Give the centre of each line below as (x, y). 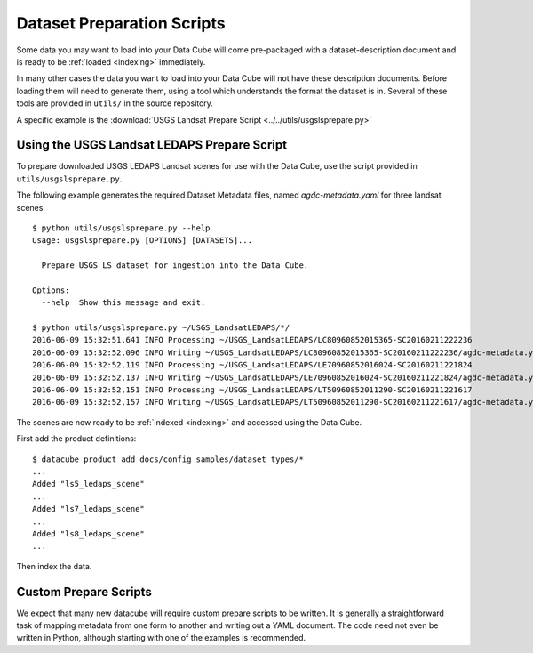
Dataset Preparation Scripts (121, 23)
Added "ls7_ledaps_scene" (89, 509)
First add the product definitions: (76, 439)
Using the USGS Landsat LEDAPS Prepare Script (152, 145)
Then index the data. (54, 566)
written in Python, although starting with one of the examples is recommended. (161, 638)
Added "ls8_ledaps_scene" (89, 533)
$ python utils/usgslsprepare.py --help (121, 228)
